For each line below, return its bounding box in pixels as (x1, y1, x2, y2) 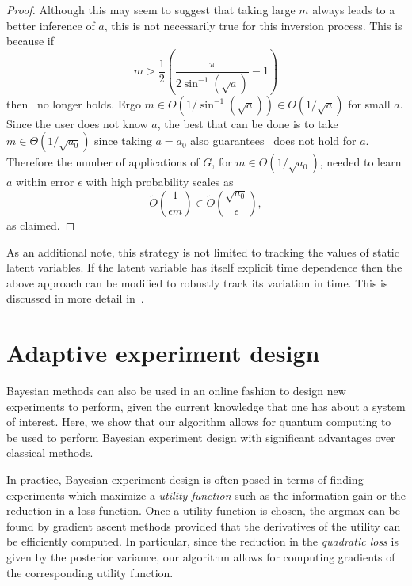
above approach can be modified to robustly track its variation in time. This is (6, 274, 388, 291)
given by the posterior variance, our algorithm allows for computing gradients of (6, 548, 395, 565)
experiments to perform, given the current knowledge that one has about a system (6, 398, 406, 414)
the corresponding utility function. (6, 564, 174, 580)
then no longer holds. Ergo (6, 95, 141, 112)
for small (348, 95, 391, 112)
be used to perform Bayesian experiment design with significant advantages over (6, 428, 395, 445)
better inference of (6, 17, 95, 33)
